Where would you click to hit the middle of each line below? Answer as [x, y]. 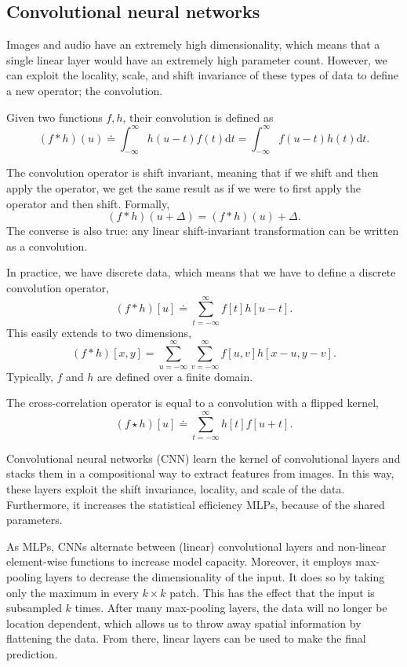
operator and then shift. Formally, [88, 203]
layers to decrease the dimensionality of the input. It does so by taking [215, 577]
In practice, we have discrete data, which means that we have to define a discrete [201, 272]
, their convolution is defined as [198, 117]
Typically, [30, 376]
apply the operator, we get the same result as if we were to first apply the [184, 188]
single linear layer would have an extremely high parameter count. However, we [197, 59]
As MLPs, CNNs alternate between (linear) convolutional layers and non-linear [196, 546]
